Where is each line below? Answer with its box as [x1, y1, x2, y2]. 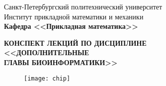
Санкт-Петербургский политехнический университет [4, 1, 163, 11]
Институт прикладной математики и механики [4, 11, 144, 21]
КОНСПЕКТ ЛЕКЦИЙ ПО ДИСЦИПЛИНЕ [4, 37, 147, 48]
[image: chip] [24, 75, 71, 82]
